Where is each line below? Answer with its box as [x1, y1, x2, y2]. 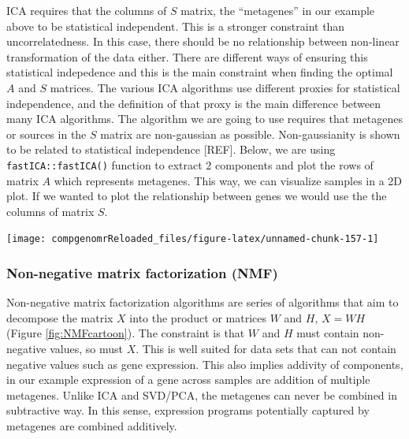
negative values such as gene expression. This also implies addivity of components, [6, 355, 403, 372]
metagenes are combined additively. [6, 418, 177, 433]
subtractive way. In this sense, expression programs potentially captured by [6, 402, 370, 419]
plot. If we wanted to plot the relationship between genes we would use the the [6, 188, 387, 204]
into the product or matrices [129, 309, 267, 326]
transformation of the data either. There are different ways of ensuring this [6, 48, 368, 65]
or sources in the [6, 125, 87, 142]
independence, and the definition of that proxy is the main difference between [6, 95, 381, 111]
